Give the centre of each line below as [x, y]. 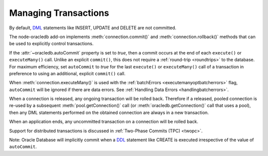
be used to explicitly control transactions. [51, 44]
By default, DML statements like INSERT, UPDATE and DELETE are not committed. [93, 28]
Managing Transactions [59, 13]
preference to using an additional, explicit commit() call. [67, 73]
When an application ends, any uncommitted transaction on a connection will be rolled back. [104, 122]
